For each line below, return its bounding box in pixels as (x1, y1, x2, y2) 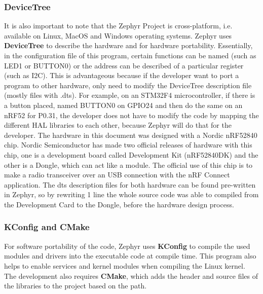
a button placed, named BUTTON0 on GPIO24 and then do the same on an (4, 99, 243, 110)
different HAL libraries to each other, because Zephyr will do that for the (4, 120, 232, 130)
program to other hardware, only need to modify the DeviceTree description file (4, 80, 252, 90)
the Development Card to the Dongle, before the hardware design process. (4, 199, 234, 209)
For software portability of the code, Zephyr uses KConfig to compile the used (4, 240, 250, 251)
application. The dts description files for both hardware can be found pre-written (4, 179, 256, 190)
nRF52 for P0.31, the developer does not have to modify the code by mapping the (4, 109, 259, 120)
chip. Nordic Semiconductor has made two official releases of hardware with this (4, 139, 252, 150)
